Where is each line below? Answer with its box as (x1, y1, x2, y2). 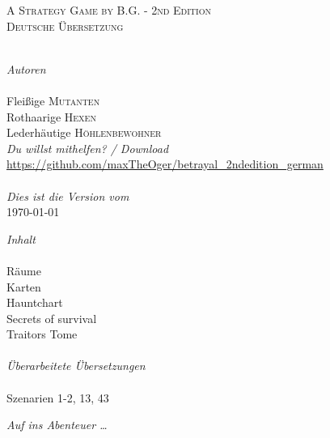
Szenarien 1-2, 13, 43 (6, 389, 109, 406)
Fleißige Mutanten (6, 91, 100, 108)
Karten (6, 278, 41, 295)
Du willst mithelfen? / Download (6, 139, 169, 156)
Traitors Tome (6, 325, 78, 342)
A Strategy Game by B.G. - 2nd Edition (6, 2, 211, 18)
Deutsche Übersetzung (6, 17, 124, 34)
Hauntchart (6, 294, 63, 311)
